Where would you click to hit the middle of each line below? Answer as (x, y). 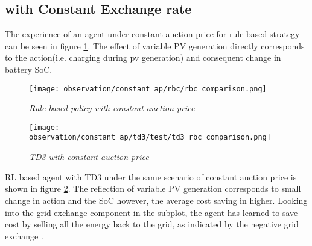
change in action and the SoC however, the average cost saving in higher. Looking (156, 200)
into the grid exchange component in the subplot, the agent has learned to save (151, 212)
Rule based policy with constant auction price (112, 108)
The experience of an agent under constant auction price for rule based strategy (152, 34)
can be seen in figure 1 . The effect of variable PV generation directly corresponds (155, 45)
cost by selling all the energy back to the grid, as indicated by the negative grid (152, 224)
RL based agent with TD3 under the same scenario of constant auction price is (151, 177)
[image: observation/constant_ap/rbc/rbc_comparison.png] (148, 89)
